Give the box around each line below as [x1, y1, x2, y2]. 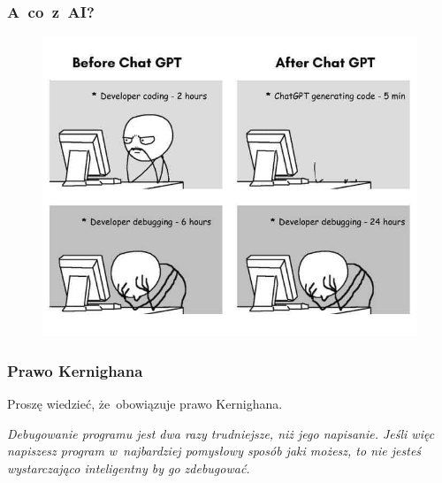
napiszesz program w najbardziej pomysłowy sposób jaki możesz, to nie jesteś [7, 441, 422, 460]
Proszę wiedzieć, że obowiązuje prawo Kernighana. [7, 395, 283, 413]
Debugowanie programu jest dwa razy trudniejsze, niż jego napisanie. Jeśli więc [7, 424, 435, 442]
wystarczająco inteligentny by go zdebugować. [7, 459, 250, 477]
